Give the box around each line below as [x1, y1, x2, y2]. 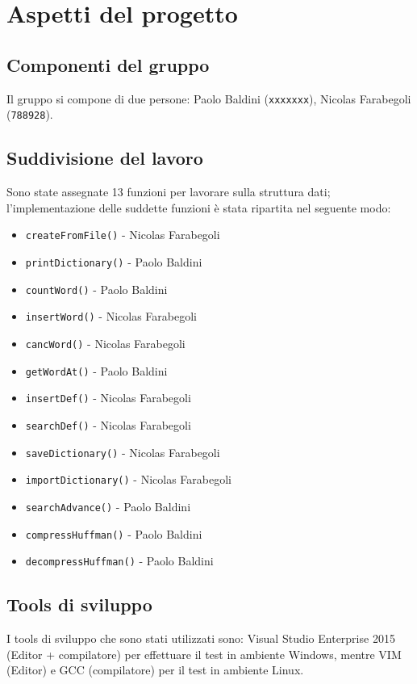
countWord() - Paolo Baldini [25, 280, 168, 297]
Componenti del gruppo [6, 52, 210, 77]
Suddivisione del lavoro [6, 145, 203, 170]
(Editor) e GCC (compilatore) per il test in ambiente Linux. [6, 661, 304, 678]
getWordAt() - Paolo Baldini [25, 362, 168, 379]
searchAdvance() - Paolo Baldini [25, 497, 191, 514]
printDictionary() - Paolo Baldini [25, 253, 202, 270]
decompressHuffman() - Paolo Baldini [25, 552, 214, 569]
